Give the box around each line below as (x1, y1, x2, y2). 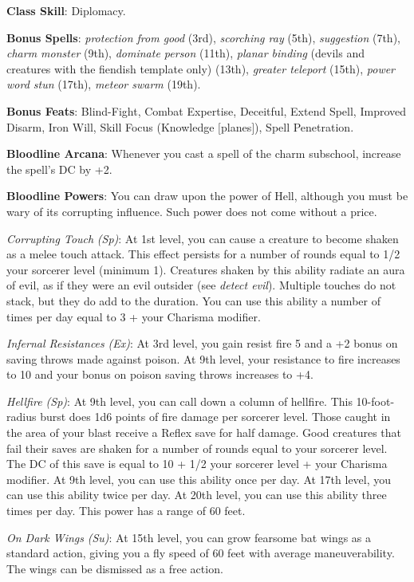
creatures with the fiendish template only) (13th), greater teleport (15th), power (6, 60, 396, 77)
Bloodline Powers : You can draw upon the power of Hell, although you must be (6, 187, 408, 204)
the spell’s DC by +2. (6, 160, 112, 177)
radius (6, 408, 37, 425)
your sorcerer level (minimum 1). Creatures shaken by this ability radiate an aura (6, 261, 405, 277)
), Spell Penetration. (254, 118, 354, 135)
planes (221, 118, 252, 135)
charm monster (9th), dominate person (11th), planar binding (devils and (6, 45, 365, 61)
